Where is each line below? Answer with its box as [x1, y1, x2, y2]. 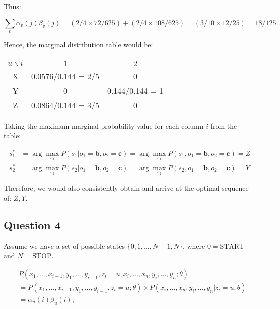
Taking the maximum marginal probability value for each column [4, 120, 204, 131]
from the [210, 120, 237, 131]
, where [182, 240, 205, 251]
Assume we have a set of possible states [4, 240, 125, 251]
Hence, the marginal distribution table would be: [4, 39, 153, 49]
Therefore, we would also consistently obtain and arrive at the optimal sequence [4, 183, 249, 193]
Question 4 [4, 217, 61, 232]
